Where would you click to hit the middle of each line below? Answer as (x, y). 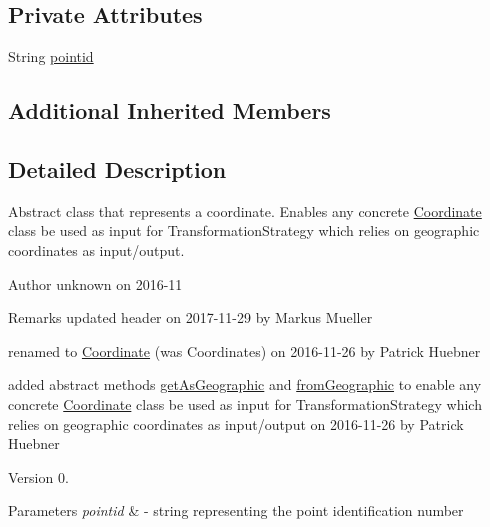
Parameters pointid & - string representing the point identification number (236, 510)
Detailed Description (117, 168)
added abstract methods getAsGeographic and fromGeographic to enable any (245, 384)
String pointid (51, 56)
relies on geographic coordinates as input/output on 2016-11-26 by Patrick (236, 423)
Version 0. (38, 476)
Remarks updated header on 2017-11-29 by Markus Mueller (190, 317)
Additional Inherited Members (169, 110)
